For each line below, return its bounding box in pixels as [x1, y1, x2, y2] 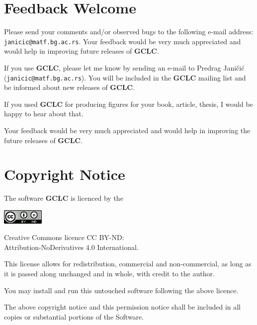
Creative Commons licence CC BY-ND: [4, 232, 124, 243]
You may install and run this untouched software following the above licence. [4, 285, 239, 295]
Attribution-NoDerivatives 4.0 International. [4, 242, 139, 252]
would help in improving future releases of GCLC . [4, 46, 159, 56]
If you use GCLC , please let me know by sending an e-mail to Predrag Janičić [4, 62, 245, 73]
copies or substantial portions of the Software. [4, 311, 144, 322]
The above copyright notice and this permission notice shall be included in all [4, 302, 241, 312]
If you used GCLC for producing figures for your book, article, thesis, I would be [4, 98, 253, 109]
